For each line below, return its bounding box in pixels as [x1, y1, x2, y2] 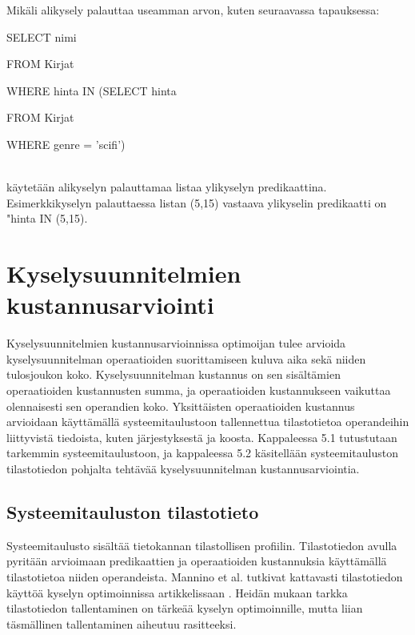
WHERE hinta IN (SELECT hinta [6, 82, 177, 98]
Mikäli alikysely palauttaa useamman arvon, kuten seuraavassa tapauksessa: [6, 2, 380, 18]
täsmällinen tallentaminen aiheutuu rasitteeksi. [6, 615, 237, 632]
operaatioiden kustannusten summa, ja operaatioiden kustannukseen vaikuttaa [6, 382, 391, 399]
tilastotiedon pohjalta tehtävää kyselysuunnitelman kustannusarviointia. [6, 460, 360, 476]
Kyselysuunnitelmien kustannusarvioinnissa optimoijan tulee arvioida [6, 335, 346, 352]
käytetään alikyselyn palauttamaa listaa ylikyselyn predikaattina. [6, 179, 327, 195]
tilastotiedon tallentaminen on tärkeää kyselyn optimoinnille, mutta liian [6, 600, 363, 617]
